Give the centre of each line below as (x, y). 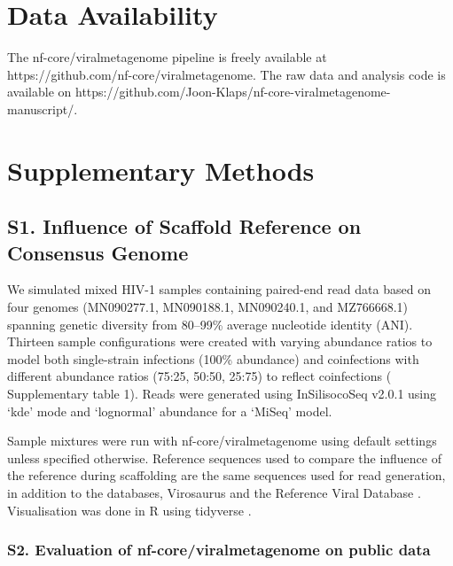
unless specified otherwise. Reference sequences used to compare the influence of (224, 457)
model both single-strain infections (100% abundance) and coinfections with (213, 358)
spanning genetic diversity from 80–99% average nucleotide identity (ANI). (210, 324)
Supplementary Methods (161, 170)
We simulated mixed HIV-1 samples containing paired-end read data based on (219, 289)
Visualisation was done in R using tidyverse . (129, 510)
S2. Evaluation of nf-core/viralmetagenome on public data (219, 550)
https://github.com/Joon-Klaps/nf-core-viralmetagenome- (233, 92)
